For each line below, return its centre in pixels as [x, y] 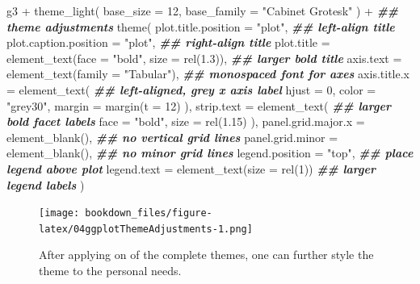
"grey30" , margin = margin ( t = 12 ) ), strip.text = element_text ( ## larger [199, 105]
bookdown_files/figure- [149, 213]
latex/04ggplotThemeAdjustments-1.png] [146, 229]
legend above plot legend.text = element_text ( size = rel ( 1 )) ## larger [191, 168]
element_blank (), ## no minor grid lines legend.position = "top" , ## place [210, 153]
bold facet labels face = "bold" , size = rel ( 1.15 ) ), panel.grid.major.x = [186, 121]
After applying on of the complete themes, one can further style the [206, 255]
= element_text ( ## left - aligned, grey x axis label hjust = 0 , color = [191, 89]
